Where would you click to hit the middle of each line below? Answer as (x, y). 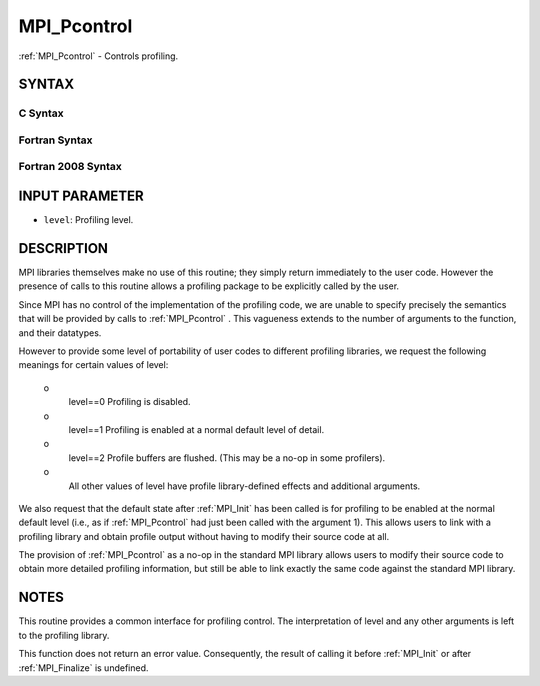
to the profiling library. (64, 635)
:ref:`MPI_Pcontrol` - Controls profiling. (98, 56)
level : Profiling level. (88, 220)
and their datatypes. (60, 332)
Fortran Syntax (55, 140)
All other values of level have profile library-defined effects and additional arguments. (244, 486)
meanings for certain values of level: (93, 365)
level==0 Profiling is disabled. (129, 402)
